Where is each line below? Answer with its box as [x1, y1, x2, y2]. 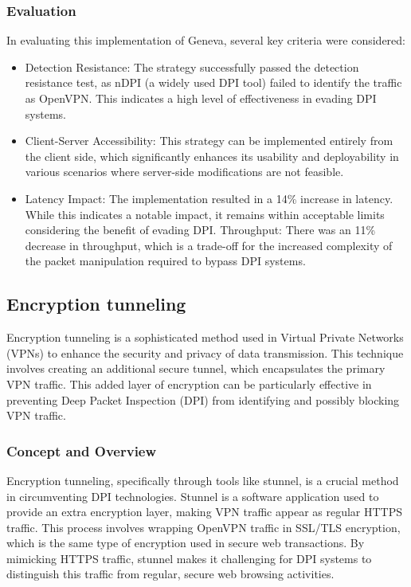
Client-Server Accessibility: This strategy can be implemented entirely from [25, 132, 393, 149]
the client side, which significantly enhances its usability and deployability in [25, 147, 399, 164]
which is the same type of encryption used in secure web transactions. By [6, 534, 365, 551]
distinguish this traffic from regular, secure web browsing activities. [6, 565, 335, 582]
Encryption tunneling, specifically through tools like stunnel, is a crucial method [6, 472, 399, 488]
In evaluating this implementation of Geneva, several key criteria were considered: [6, 32, 405, 49]
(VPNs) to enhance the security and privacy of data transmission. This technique [6, 344, 404, 361]
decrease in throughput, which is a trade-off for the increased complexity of [25, 237, 393, 253]
